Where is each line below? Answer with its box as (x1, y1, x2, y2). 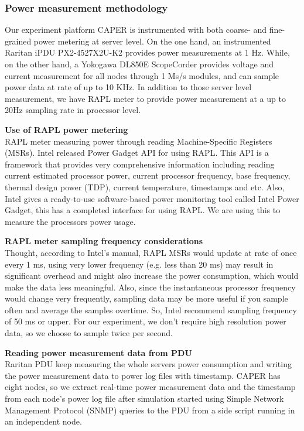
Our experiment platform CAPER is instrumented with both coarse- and (5, 23, 267, 36)
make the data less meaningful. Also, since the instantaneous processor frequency (5, 281, 296, 293)
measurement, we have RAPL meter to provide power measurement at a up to (5, 92, 286, 104)
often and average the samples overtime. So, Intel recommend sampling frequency (5, 303, 297, 316)
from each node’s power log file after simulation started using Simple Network (5, 392, 284, 405)
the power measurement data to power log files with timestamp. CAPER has (5, 369, 281, 381)
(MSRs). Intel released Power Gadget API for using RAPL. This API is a (5, 146, 269, 159)
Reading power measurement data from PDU (5, 346, 192, 358)
